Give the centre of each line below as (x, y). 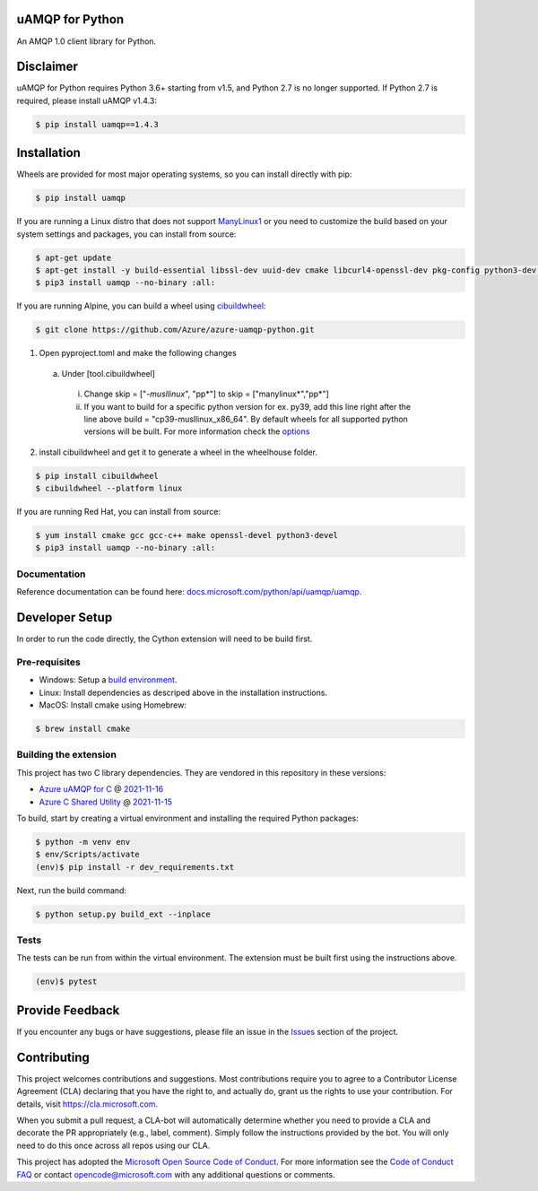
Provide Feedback (68, 1010)
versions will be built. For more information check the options (197, 431)
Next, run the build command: (72, 890)
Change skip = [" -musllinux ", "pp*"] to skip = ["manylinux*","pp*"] (206, 394)
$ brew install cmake (83, 729)
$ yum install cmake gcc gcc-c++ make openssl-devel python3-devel (187, 535)
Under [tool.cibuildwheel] (108, 373)
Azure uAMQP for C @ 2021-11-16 (101, 789)
